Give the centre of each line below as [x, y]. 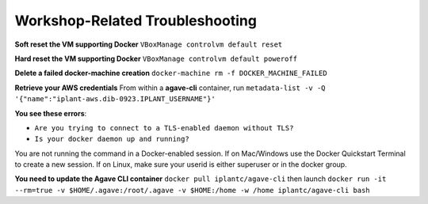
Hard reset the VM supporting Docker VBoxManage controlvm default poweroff [156, 59]
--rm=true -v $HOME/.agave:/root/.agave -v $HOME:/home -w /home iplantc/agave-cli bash [192, 190]
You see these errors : [51, 113]
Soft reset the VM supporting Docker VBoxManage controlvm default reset [149, 44]
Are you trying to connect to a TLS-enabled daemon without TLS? [164, 128]
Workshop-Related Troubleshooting [136, 21]
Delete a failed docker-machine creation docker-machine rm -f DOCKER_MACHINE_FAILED [171, 73]
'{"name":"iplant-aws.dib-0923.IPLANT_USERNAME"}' [115, 99]
